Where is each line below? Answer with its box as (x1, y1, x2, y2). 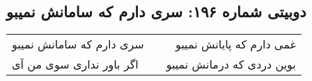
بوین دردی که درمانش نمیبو (166, 56, 296, 73)
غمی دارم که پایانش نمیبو (175, 36, 296, 53)
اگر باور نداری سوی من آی (12, 56, 139, 73)
